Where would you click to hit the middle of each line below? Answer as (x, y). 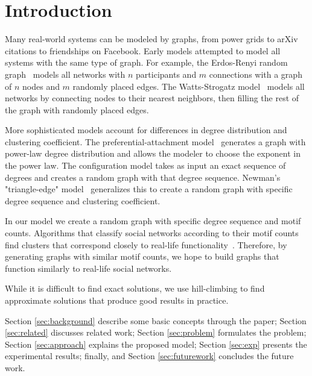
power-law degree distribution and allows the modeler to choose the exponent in (153, 153)
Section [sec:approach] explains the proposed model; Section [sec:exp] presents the (156, 344)
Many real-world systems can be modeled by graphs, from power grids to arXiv (151, 39)
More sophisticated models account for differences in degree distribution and (146, 130)
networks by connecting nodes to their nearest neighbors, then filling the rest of (152, 98)
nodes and (41, 86)
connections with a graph (256, 74)
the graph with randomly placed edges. (77, 109)
